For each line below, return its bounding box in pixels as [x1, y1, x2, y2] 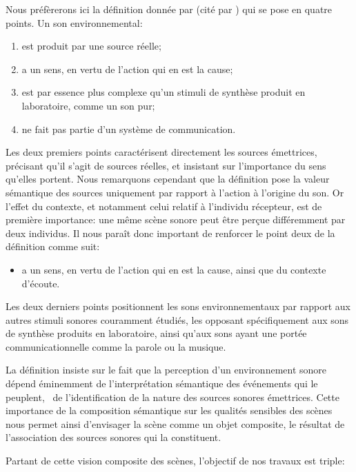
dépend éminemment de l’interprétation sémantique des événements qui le [6, 376, 318, 391]
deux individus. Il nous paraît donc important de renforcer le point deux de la [6, 225, 335, 240]
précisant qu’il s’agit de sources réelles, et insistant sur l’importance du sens [6, 158, 326, 172]
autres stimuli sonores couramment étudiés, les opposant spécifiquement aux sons [6, 312, 349, 327]
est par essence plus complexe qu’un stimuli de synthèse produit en [21, 85, 306, 99]
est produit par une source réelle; [21, 39, 161, 53]
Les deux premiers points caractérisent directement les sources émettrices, [6, 145, 317, 159]
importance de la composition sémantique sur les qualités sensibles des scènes [6, 403, 333, 418]
